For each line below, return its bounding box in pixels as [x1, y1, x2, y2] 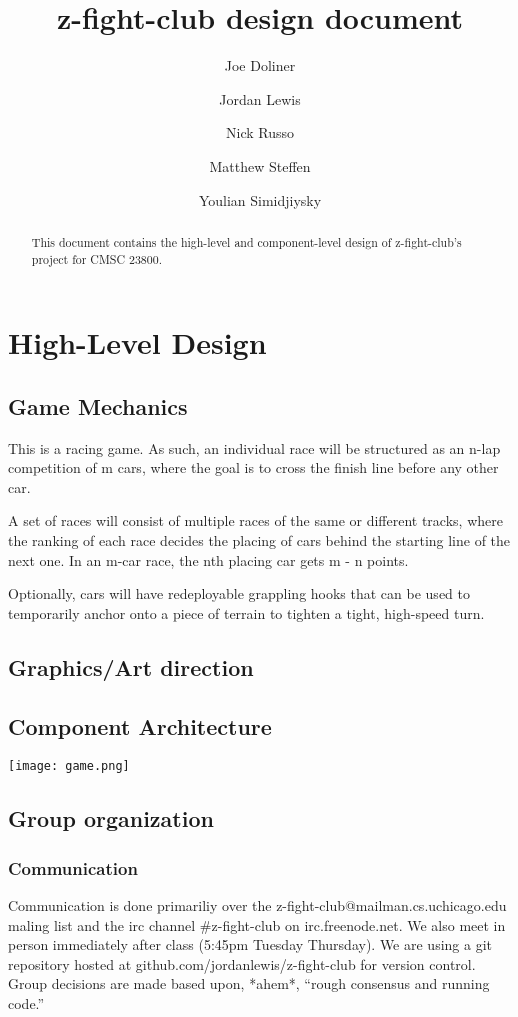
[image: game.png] [8, 759, 130, 774]
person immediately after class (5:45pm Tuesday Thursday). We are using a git [8, 934, 492, 955]
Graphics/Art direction [8, 651, 254, 682]
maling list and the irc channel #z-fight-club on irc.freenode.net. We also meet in [8, 914, 506, 935]
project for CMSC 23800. [31, 250, 163, 267]
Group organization [8, 803, 214, 834]
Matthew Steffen [209, 155, 311, 176]
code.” [8, 992, 45, 1013]
